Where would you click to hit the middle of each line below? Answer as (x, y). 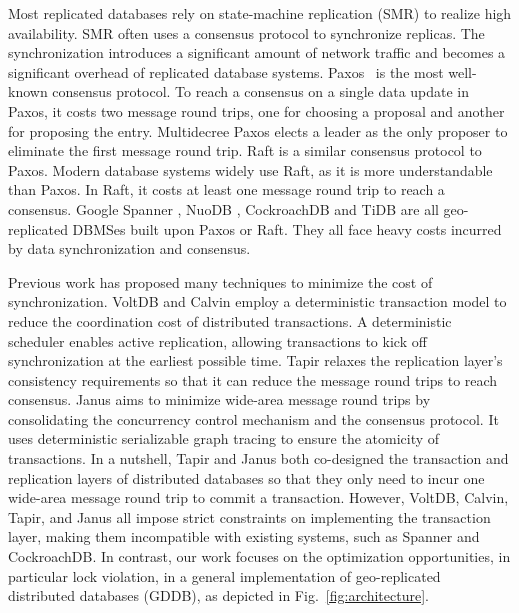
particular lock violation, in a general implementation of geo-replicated (224, 575)
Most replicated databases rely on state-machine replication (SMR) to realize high (260, 13)
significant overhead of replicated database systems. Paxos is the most (226, 71)
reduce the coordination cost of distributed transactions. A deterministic (230, 320)
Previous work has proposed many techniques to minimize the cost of (220, 281)
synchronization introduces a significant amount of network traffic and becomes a (257, 52)
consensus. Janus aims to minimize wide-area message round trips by (219, 399)
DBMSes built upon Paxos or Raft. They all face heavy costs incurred (287, 228)
